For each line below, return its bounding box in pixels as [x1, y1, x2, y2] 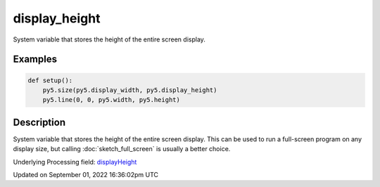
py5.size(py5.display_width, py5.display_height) [42, 86, 217, 94]
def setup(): [27, 76, 73, 84]
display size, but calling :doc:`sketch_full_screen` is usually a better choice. [13, 145, 231, 153]
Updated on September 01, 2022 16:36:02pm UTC [13, 171, 158, 179]
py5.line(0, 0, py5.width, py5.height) [42, 96, 181, 104]
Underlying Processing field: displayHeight [13, 157, 137, 166]
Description [13, 116, 66, 128]
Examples [13, 53, 58, 65]
